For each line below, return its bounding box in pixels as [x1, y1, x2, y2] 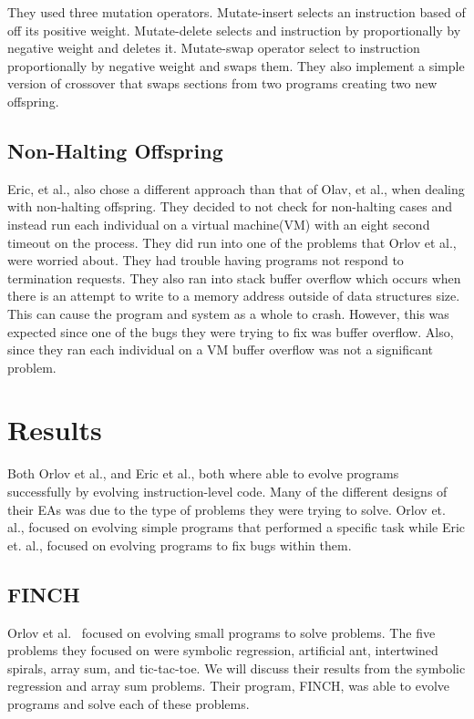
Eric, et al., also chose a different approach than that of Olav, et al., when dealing [7, 179, 465, 198]
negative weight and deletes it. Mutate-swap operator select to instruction [7, 38, 420, 57]
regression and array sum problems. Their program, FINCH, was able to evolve [7, 676, 450, 695]
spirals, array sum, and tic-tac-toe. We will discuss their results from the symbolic [7, 658, 466, 677]
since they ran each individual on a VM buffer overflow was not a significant [7, 340, 434, 359]
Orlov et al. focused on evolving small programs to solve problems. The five [7, 622, 436, 642]
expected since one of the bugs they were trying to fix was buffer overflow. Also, [7, 322, 454, 341]
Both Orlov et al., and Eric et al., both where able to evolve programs [7, 464, 399, 483]
